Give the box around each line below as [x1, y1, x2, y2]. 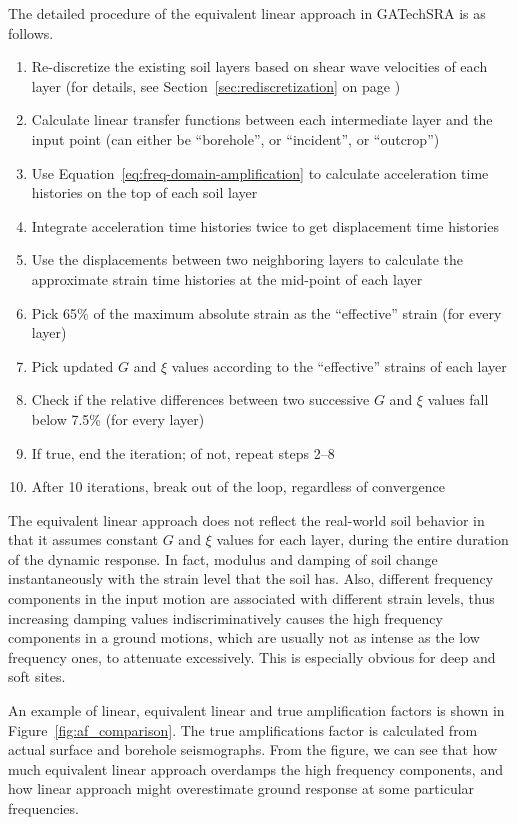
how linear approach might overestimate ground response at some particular [8, 778, 475, 799]
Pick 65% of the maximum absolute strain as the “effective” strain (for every [31, 302, 502, 323]
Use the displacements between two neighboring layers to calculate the [31, 249, 464, 270]
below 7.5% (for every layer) [31, 408, 205, 429]
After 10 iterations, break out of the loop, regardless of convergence [31, 476, 445, 497]
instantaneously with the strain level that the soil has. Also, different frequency [8, 568, 494, 589]
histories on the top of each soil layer [31, 182, 258, 203]
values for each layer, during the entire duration [216, 529, 509, 550]
